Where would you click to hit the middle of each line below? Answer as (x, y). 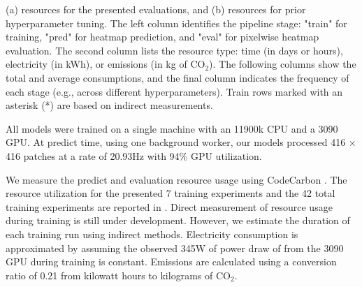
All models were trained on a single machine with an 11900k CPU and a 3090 (172, 128)
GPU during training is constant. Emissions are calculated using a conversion (171, 262)
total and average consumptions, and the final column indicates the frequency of (178, 77)
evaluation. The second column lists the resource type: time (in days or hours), (174, 50)
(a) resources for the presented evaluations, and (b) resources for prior (156, 9)
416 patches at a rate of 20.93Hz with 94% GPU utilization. (134, 155)
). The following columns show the (283, 64)
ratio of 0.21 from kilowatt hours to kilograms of (109, 275)
